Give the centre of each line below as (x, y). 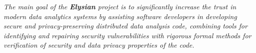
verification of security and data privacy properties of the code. (99, 45)
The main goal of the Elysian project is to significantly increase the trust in (120, 6)
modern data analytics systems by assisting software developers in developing (120, 16)
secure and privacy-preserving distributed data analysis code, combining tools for (126, 26)
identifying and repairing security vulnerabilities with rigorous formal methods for (128, 35)
